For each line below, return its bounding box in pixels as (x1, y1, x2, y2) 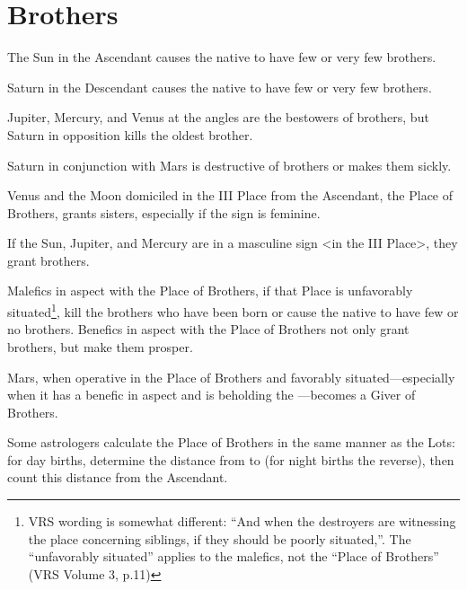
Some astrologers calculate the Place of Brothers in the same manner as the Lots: (7, 433, 455, 452)
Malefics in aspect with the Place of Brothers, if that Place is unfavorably (7, 281, 413, 300)
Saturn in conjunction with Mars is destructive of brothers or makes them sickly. (7, 155, 452, 174)
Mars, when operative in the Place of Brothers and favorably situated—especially (7, 367, 455, 386)
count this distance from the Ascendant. (7, 468, 228, 487)
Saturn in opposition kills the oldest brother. (7, 125, 253, 144)
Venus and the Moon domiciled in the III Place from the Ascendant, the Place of (7, 186, 454, 205)
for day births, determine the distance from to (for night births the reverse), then (7, 450, 454, 469)
